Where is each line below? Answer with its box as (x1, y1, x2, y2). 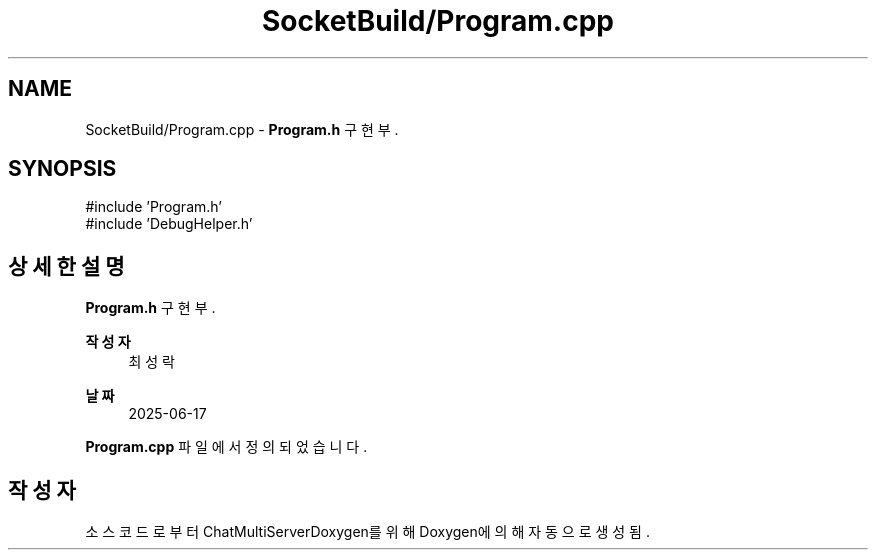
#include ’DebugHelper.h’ (85, 215, 253, 233)
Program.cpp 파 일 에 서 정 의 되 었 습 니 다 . (85, 438, 368, 456)
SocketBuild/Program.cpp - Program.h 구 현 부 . (85, 120, 399, 138)
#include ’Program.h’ (85, 198, 222, 216)
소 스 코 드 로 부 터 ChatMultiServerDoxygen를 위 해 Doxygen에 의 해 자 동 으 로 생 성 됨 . (85, 523, 650, 541)
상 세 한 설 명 (8, 253, 125, 279)
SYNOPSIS (8, 156, 117, 182)
